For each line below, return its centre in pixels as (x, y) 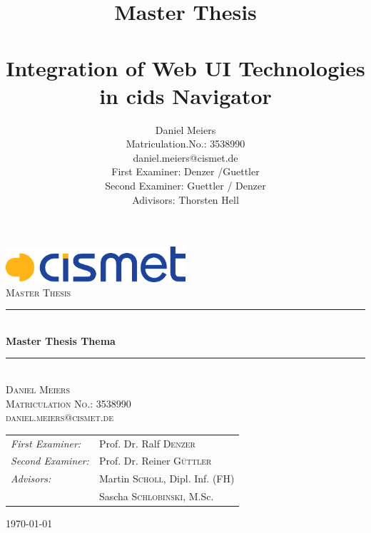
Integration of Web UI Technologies (185, 67)
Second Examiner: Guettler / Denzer (185, 186)
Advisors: (31, 478)
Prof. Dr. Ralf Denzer (147, 443)
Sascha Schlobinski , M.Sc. (156, 496)
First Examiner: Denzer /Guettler (185, 171)
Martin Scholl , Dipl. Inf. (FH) (167, 478)
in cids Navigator (185, 95)
